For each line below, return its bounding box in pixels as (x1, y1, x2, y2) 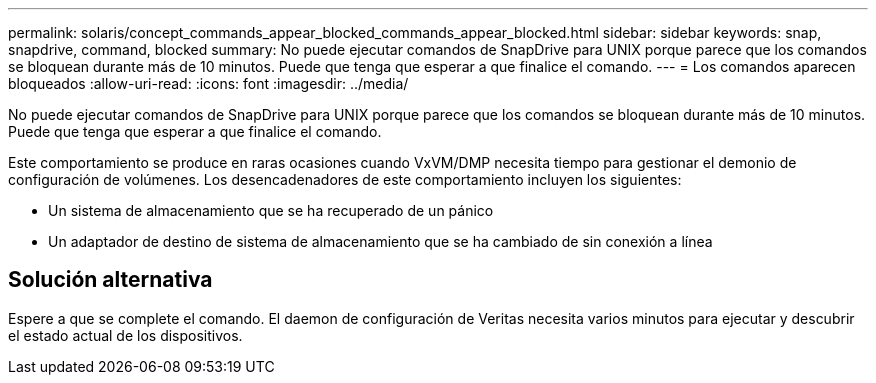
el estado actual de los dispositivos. (8, 326, 243, 344)
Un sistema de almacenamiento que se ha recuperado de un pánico (48, 202, 494, 219)
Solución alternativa (8, 267, 213, 293)
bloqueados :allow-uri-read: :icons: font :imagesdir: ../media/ (8, 75, 409, 92)
